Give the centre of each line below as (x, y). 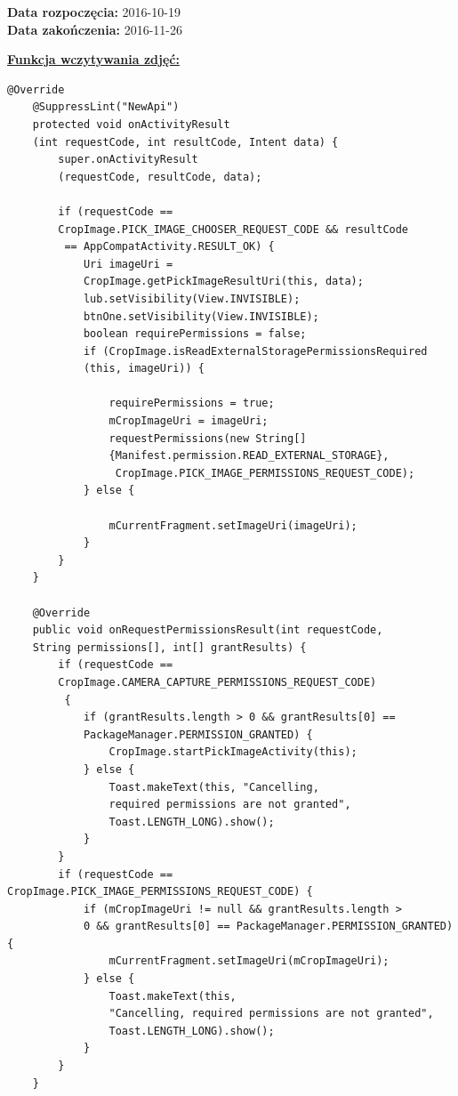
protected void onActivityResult (131, 124)
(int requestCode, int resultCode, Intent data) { (185, 142)
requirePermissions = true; (192, 403)
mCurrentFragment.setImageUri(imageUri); (233, 525)
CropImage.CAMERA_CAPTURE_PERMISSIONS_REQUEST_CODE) (217, 682)
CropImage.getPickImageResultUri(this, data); (223, 282)
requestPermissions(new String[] (208, 438)
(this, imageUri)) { (144, 369)
